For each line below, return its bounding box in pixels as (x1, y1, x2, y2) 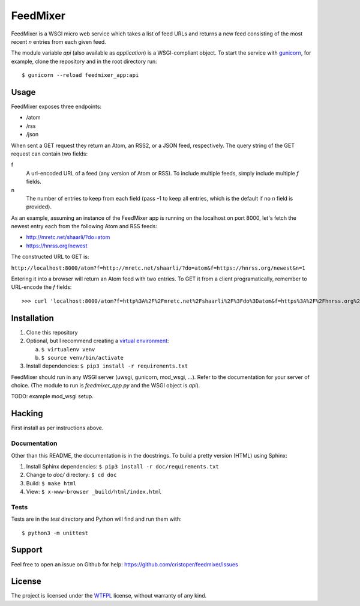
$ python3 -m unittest (22, 529, 89, 536)
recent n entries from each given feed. (11, 38, 106, 45)
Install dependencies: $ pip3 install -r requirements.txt (26, 362, 188, 369)
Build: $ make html (26, 479, 77, 486)
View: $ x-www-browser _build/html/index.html (26, 488, 162, 495)
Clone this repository (26, 329, 78, 336)
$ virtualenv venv (41, 346, 95, 353)
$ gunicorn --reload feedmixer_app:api (22, 72, 139, 79)
